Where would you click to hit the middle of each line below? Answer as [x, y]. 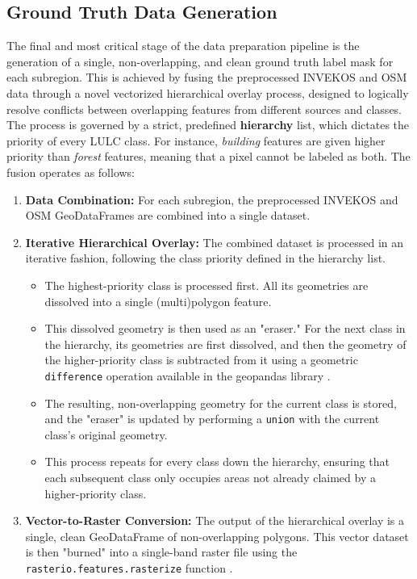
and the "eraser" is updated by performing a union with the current [212, 419]
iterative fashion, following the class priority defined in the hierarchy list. [206, 258]
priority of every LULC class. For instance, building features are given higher [196, 140]
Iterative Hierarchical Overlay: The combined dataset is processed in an [215, 242]
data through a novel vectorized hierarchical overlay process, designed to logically [208, 92]
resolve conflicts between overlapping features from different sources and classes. [204, 109]
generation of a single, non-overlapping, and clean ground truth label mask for [200, 61]
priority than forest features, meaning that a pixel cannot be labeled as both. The [208, 156]
